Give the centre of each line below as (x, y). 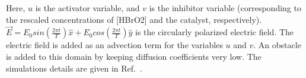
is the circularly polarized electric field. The (215, 32)
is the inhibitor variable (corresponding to (225, 8)
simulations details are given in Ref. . (74, 68)
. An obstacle (277, 45)
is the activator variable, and (87, 8)
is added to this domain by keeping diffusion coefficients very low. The (134, 56)
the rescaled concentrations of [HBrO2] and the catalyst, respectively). (134, 19)
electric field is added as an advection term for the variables (114, 45)
